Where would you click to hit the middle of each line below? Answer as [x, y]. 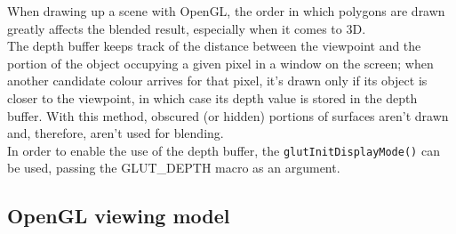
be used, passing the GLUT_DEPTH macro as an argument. [174, 168]
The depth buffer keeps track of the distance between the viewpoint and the [214, 46]
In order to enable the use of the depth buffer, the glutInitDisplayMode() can [224, 150]
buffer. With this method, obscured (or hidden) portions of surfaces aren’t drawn [228, 115]
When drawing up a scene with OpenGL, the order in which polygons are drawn [226, 11]
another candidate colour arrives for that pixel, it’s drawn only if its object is [217, 81]
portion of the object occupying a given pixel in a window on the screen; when [220, 63]
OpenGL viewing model [119, 216]
